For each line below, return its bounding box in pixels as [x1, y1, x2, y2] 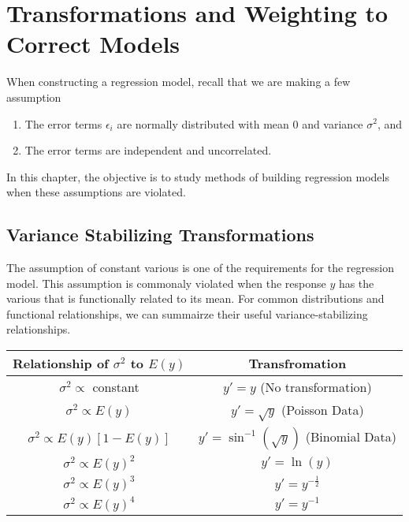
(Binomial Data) [305, 427, 396, 446]
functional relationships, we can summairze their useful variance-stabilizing [6, 305, 368, 322]
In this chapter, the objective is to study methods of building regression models [6, 168, 389, 185]
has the [338, 274, 374, 291]
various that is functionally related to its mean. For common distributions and [6, 290, 385, 307]
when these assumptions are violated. [6, 184, 186, 200]
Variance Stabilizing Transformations [6, 222, 314, 247]
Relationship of [13, 354, 109, 373]
